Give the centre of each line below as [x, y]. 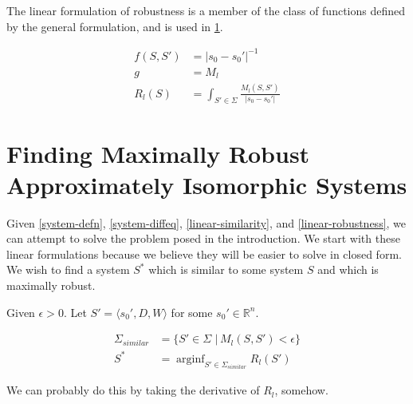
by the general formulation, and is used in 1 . [115, 26]
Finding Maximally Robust [158, 153]
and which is [348, 269]
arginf [191, 359]
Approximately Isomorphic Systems [207, 184]
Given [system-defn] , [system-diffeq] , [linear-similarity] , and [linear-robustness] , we [206, 222]
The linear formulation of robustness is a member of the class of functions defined [206, 10]
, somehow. [301, 390]
